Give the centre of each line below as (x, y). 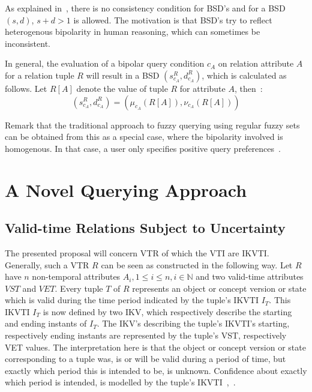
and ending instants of (46, 323)
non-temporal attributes (76, 276)
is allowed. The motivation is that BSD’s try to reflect (173, 20)
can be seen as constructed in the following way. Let (197, 264)
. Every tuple (79, 288)
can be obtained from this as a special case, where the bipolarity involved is (144, 137)
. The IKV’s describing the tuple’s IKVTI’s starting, (193, 323)
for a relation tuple (40, 75)
